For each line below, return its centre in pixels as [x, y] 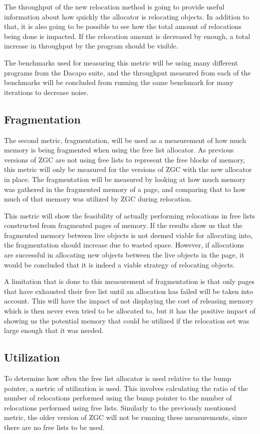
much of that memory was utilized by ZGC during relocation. [98, 199]
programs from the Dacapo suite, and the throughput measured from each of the [128, 72]
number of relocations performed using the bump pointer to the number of [118, 398]
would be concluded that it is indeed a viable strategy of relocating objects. [120, 264]
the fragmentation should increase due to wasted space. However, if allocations [124, 245]
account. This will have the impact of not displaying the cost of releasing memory [129, 301]
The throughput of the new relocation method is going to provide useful [114, 6]
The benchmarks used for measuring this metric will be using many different [121, 62]
